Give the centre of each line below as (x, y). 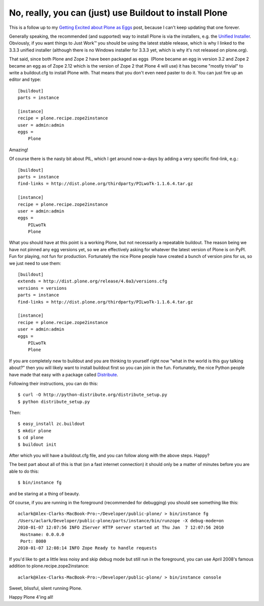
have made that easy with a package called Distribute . (64, 374)
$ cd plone (31, 438)
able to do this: (24, 471)
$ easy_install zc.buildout (51, 424)
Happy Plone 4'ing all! (31, 597)
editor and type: (25, 80)
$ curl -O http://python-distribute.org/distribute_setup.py (92, 395)
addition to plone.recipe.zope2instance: (49, 566)
